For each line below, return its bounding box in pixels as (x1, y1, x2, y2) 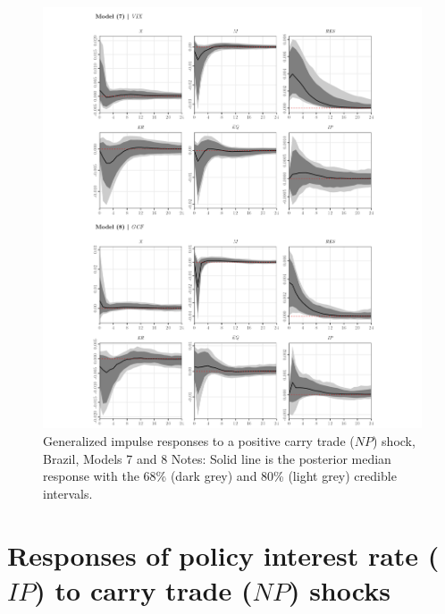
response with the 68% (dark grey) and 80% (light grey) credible (43, 467, 397, 485)
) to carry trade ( (34, 571, 253, 608)
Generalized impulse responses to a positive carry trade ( (43, 432, 355, 450)
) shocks (288, 571, 390, 608)
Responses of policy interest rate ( (7, 536, 440, 573)
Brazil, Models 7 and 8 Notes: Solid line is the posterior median (43, 449, 391, 467)
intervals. (43, 484, 93, 502)
